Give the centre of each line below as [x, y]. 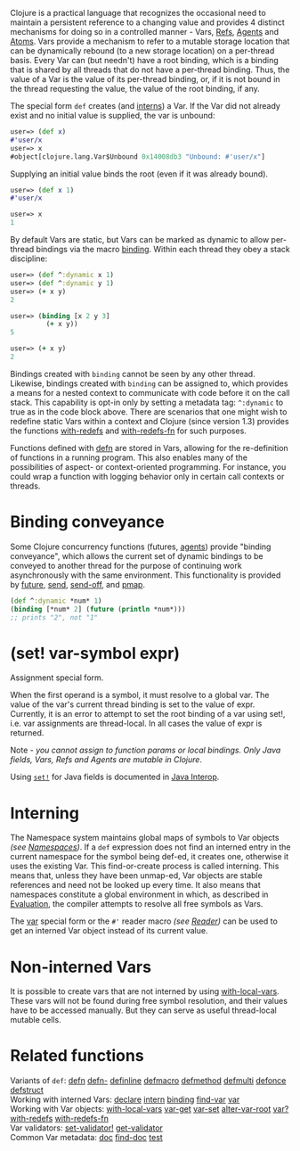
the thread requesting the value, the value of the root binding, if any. [135, 89]
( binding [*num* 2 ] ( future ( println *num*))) [98, 609]
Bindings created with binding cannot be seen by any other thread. [133, 374]
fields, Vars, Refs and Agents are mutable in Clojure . [106, 760]
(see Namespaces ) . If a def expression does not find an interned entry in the [150, 847]
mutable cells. [36, 1020]
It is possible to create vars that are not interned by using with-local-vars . [145, 991]
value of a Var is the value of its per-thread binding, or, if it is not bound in [145, 79]
